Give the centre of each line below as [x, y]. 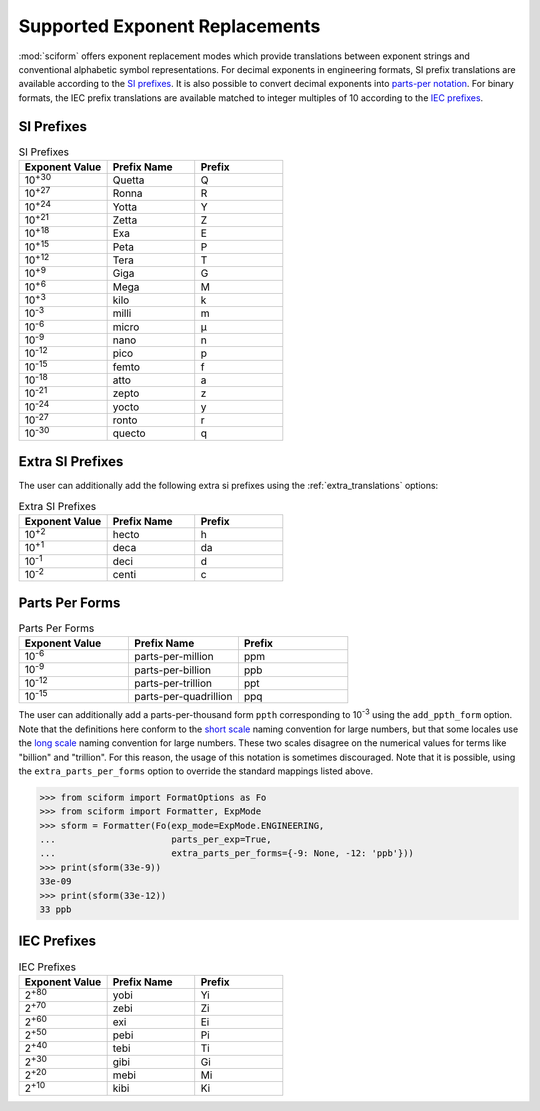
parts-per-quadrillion [183, 697]
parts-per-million [174, 657]
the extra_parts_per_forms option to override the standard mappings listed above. [196, 771]
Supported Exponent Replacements [169, 26]
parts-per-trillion [173, 683]
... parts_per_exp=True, [155, 839]
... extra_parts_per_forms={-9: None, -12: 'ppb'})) [227, 853]
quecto [129, 433]
